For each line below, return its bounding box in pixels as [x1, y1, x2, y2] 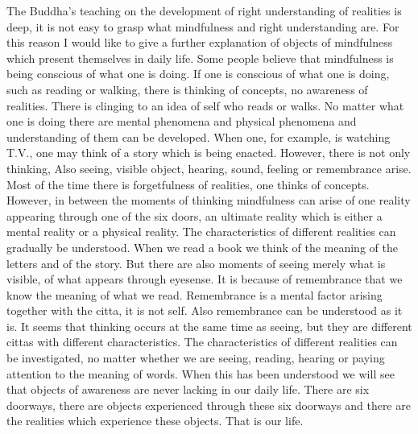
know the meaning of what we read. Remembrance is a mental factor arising [6, 286, 383, 303]
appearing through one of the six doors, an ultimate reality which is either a [6, 207, 383, 224]
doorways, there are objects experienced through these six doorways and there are [6, 396, 411, 413]
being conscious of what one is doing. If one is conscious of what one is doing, [6, 65, 390, 82]
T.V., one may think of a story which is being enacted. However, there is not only [6, 144, 411, 161]
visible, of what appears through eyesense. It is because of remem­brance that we [6, 271, 403, 287]
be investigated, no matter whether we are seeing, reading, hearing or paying [6, 349, 385, 366]
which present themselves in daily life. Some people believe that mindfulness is [6, 49, 394, 66]
